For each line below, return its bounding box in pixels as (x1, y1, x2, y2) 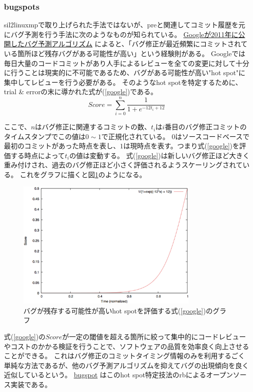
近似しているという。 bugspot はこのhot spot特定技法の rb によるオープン (4, 370, 233, 380)
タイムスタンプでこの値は (4, 131, 86, 141)
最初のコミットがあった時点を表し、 (4, 141, 120, 151)
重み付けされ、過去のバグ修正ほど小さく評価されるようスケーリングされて (4, 160, 243, 170)
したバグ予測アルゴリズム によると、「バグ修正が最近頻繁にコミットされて (10, 39, 248, 49)
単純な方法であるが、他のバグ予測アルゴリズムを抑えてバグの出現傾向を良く (4, 360, 249, 370)
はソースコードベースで (175, 131, 250, 141)
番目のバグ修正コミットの (164, 122, 247, 132)
